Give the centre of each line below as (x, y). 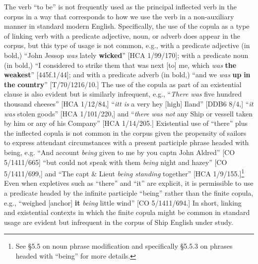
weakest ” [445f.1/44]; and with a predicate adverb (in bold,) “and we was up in (127, 75)
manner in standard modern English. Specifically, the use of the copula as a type (127, 26)
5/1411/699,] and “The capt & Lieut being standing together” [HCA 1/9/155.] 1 (124, 173)
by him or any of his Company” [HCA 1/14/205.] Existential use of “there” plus (126, 123)
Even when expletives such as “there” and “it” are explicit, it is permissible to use (129, 183)
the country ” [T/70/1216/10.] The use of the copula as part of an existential (123, 84)
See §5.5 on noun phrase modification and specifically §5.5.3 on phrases (124, 246)
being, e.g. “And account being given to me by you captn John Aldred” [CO (120, 152)
